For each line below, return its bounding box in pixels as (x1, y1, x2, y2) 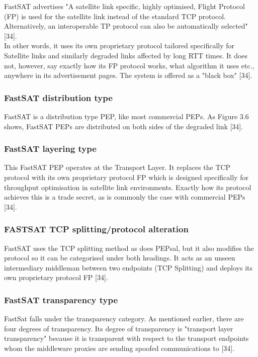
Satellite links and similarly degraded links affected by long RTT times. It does (4, 50, 248, 60)
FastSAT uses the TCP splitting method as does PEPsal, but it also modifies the (4, 242, 254, 253)
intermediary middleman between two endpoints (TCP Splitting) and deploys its (4, 262, 253, 273)
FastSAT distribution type (4, 91, 113, 104)
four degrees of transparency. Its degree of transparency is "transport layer (4, 323, 233, 333)
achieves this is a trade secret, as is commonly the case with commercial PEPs (4, 192, 245, 202)
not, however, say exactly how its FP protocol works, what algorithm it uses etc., (4, 60, 254, 70)
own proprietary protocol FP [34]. (4, 272, 108, 283)
